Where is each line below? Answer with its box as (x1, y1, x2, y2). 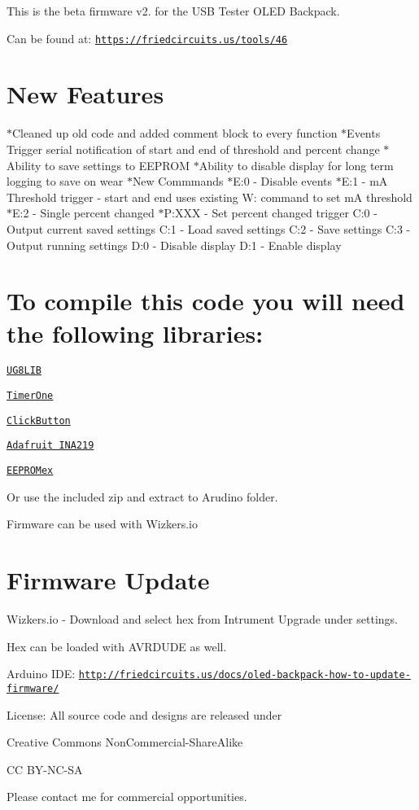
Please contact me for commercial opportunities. (7, 788, 247, 805)
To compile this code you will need (7, 284, 405, 317)
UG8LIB (7, 365, 41, 377)
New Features (7, 77, 164, 111)
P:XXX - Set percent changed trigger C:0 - (164, 204, 378, 221)
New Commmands (132, 173, 224, 190)
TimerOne (7, 390, 54, 402)
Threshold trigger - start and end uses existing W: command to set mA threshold (7, 188, 412, 205)
